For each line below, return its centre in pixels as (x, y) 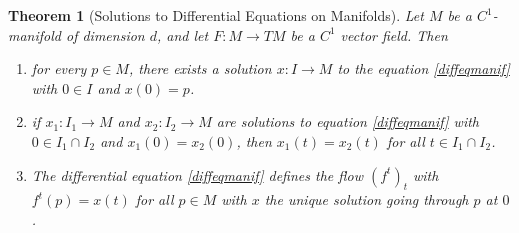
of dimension (105, 34)
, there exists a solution (200, 68)
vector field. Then (394, 34)
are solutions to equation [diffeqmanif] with (348, 121)
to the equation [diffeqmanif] (423, 68)
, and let (183, 34)
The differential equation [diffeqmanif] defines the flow (197, 174)
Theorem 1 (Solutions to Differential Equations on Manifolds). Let (216, 15)
